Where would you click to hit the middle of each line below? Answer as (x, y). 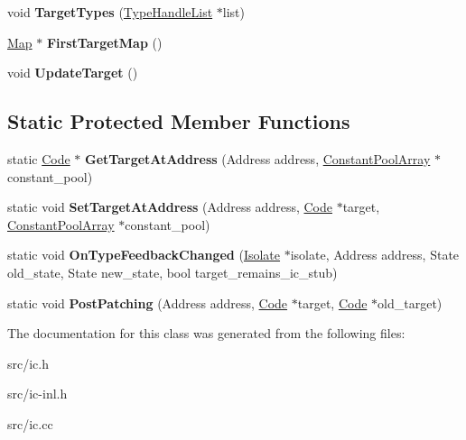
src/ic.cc (30, 423)
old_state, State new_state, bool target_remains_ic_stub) (172, 272)
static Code (39, 158)
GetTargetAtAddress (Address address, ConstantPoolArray (258, 158)
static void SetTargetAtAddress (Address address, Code (170, 207)
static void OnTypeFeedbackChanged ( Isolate (144, 255)
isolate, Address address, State (375, 255)
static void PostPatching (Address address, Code (148, 302)
